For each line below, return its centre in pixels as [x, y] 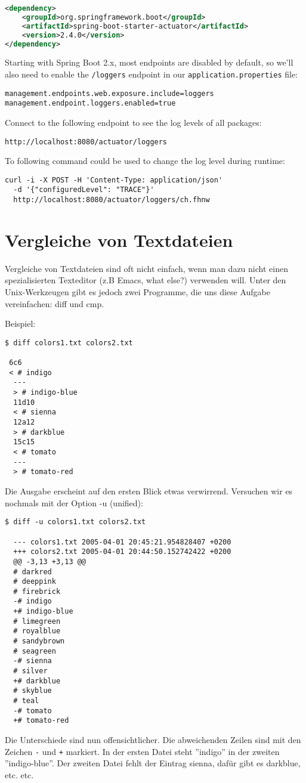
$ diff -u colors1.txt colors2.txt [75, 522]
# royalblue [37, 631]
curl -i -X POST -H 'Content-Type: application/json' [114, 180]
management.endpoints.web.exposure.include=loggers [109, 93]
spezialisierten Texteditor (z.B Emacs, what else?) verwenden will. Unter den [146, 280]
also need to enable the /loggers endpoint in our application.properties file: [152, 74]
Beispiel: [20, 324]
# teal [26, 701]
